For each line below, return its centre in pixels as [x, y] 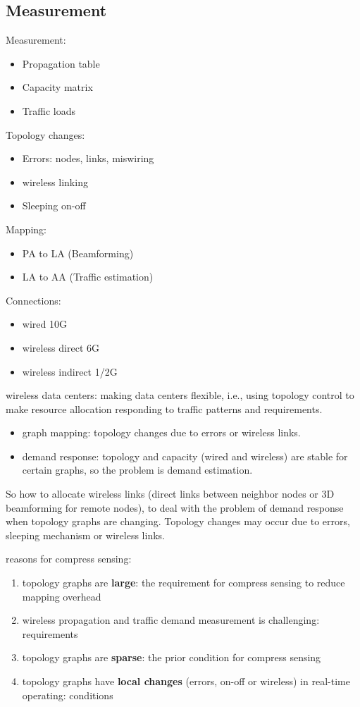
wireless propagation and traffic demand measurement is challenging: [171, 620]
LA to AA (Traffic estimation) [88, 277]
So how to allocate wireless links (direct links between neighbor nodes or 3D [170, 494]
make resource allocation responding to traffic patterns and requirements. [164, 408]
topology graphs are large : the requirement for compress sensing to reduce [184, 583]
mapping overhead [62, 596]
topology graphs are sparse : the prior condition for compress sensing [172, 657]
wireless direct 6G [61, 347]
